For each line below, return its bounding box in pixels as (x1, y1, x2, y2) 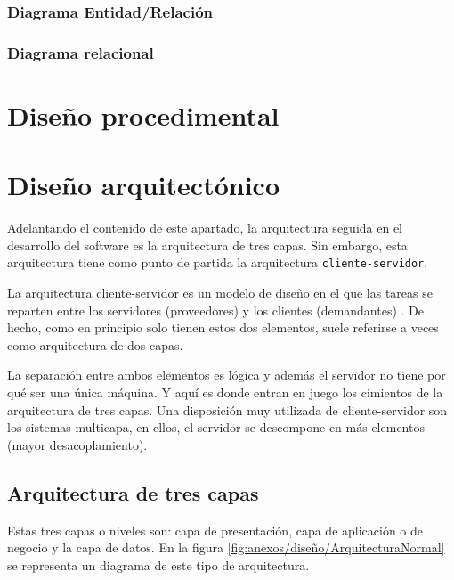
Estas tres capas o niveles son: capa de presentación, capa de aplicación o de (7, 520, 424, 539)
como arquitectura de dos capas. (7, 335, 183, 354)
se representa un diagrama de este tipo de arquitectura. (7, 555, 310, 574)
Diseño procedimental (7, 96, 280, 133)
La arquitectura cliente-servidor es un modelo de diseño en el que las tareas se (7, 283, 433, 302)
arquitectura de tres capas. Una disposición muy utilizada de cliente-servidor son (7, 400, 448, 419)
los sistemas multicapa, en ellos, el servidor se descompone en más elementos (7, 418, 425, 437)
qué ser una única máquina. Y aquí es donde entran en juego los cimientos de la (7, 383, 443, 401)
